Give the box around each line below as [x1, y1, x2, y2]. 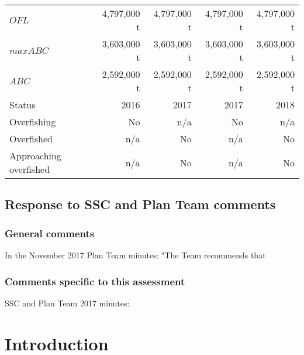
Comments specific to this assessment [5, 274, 185, 288]
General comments [5, 226, 95, 240]
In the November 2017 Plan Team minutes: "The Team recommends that [5, 249, 266, 261]
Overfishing [9, 115, 56, 128]
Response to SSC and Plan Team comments [5, 195, 276, 213]
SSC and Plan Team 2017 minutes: [5, 296, 130, 309]
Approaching [9, 149, 61, 162]
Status [9, 98, 36, 111]
